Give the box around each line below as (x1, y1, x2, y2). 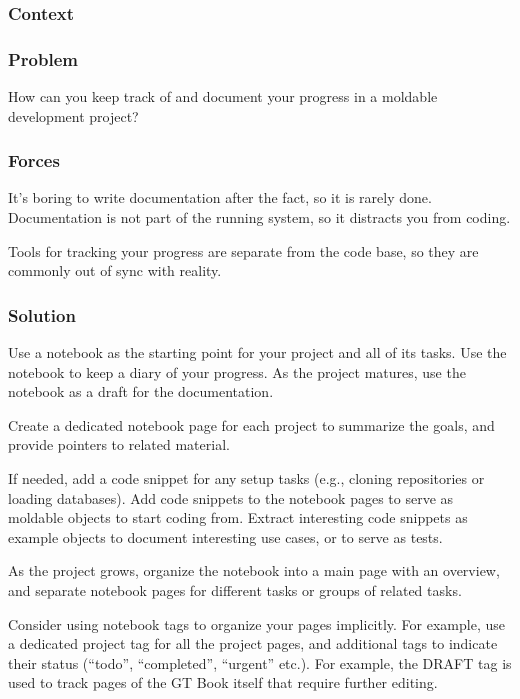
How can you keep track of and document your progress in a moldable (8, 86, 438, 107)
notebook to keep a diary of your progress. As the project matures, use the (8, 361, 466, 382)
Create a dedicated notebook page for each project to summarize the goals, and (8, 414, 495, 435)
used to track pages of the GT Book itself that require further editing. (8, 672, 438, 693)
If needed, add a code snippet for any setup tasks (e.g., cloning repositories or (8, 468, 485, 489)
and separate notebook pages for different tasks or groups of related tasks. (8, 580, 462, 600)
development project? (8, 105, 139, 126)
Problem (8, 46, 78, 71)
